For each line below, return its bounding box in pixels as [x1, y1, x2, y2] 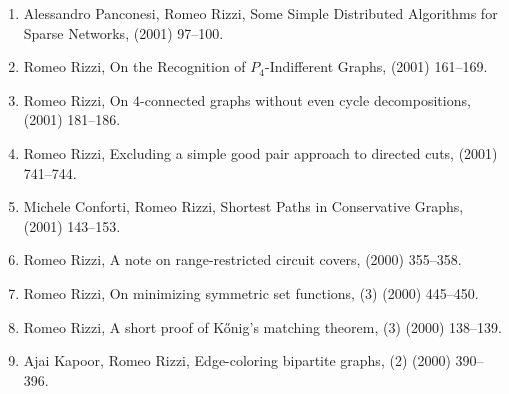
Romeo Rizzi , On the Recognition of [23, 56, 246, 77]
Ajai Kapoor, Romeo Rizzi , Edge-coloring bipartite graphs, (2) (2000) [23, 350, 451, 371]
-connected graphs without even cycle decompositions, [140, 89, 471, 110]
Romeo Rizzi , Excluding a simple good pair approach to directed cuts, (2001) [23, 142, 498, 163]
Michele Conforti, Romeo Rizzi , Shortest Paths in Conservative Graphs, [23, 196, 464, 217]
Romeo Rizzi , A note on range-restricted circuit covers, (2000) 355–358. [23, 249, 462, 270]
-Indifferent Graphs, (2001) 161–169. [265, 56, 488, 77]
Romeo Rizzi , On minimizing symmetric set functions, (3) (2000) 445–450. [23, 282, 479, 303]
